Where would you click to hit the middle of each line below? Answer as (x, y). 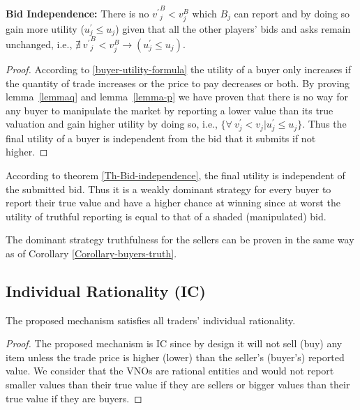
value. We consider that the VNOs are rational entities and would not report (170, 371)
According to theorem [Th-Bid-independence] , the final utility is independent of (175, 175)
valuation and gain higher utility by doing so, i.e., (112, 124)
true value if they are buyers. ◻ (74, 398)
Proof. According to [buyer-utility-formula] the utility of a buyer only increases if (179, 69)
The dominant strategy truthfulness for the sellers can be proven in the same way (180, 240)
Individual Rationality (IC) (106, 290)
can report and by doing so (292, 13)
